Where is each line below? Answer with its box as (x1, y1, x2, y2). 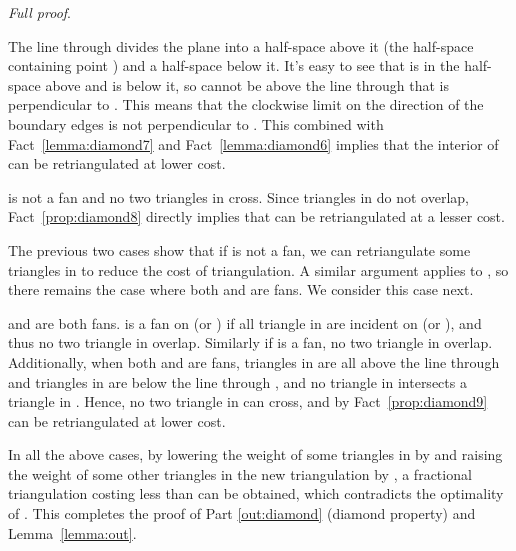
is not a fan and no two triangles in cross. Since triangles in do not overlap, (8, 186, 469, 207)
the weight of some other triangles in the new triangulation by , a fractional (8, 463, 472, 484)
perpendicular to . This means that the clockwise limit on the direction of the (8, 94, 484, 115)
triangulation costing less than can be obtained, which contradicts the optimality (8, 483, 504, 504)
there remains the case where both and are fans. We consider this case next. (8, 279, 474, 300)
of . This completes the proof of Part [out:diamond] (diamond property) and (8, 503, 476, 524)
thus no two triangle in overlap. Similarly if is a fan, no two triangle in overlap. (8, 332, 493, 353)
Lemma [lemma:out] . (8, 522, 137, 543)
